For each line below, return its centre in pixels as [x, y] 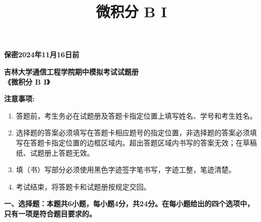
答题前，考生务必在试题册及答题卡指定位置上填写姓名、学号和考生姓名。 [136, 115]
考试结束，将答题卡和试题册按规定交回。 [83, 186]
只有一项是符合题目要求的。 [50, 213]
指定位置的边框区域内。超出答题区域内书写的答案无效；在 [147, 142]
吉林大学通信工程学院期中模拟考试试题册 [71, 71]
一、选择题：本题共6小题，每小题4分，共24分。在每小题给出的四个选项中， [129, 203]
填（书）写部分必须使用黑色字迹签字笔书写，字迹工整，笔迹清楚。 [126, 170]
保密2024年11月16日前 [42, 54]
